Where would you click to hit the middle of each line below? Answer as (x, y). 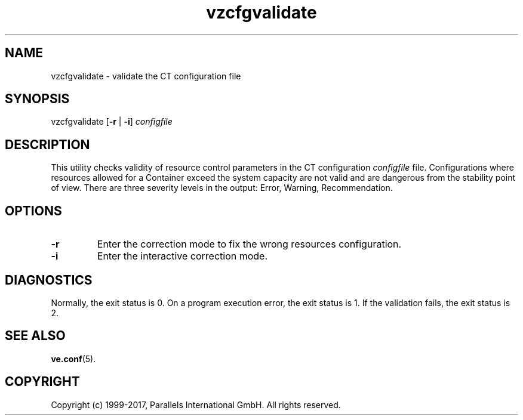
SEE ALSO (35, 336)
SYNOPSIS (37, 99)
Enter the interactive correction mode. (182, 256)
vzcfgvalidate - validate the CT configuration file (146, 76)
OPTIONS (33, 211)
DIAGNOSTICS (49, 280)
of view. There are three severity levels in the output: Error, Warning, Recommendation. (222, 188)
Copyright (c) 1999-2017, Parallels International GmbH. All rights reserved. (196, 404)
